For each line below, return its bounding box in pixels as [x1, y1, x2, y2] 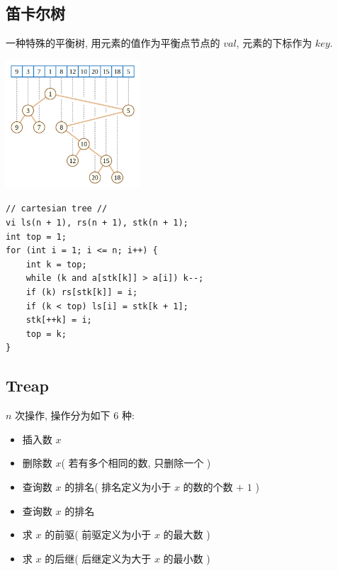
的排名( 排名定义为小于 [64, 479, 171, 494]
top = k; [26, 328, 67, 339]
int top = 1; [6, 231, 67, 242]
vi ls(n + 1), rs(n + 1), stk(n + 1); [6, 218, 188, 228]
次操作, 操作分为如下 [15, 408, 111, 423]
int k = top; [26, 259, 87, 270]
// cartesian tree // [6, 204, 108, 214]
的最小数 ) [163, 550, 210, 565]
